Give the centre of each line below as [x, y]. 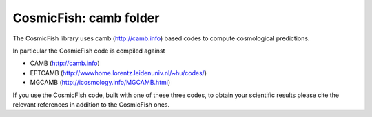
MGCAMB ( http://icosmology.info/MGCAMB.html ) [100, 83]
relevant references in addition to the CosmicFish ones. [91, 104]
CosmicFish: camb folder [86, 18]
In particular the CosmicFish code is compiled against [89, 51]
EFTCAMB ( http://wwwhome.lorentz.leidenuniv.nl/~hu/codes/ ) [118, 73]
